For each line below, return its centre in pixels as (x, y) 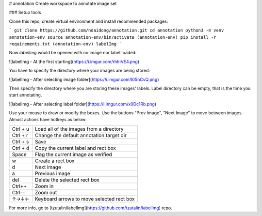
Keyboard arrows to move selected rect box (85, 199)
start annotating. (25, 95)
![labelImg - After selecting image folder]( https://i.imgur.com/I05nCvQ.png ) (84, 79)
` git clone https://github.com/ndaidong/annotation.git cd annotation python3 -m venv (116, 31)
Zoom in (44, 186)
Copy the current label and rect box (75, 148)
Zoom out (46, 192)
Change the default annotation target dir (81, 135)
